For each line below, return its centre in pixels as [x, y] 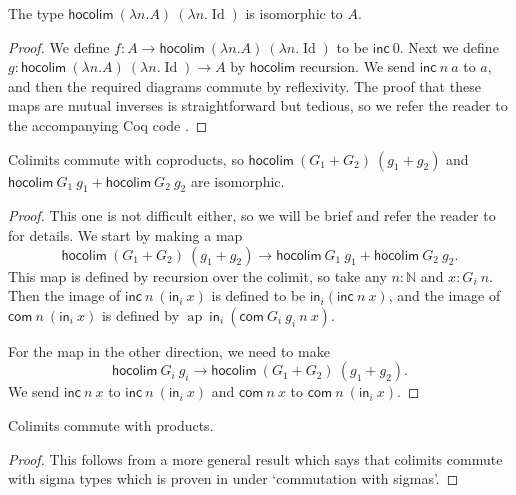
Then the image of [64, 295]
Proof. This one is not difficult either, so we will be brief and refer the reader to [252, 215]
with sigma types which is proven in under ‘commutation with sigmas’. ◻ [233, 478]
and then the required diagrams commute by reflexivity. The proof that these [244, 85]
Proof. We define [59, 46]
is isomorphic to [294, 13]
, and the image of [444, 295]
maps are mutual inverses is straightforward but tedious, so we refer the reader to [258, 105]
